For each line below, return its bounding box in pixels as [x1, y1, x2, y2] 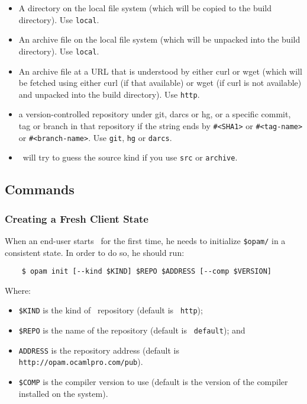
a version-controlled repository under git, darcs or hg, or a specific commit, [18, 108, 291, 120]
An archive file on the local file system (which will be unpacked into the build [18, 33, 300, 46]
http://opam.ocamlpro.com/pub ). [18, 355, 143, 368]
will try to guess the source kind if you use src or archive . [22, 151, 238, 163]
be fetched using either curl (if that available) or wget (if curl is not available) [18, 76, 302, 89]
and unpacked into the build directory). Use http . [18, 88, 200, 100]
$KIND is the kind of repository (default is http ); [18, 304, 203, 316]
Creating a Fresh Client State [5, 211, 148, 226]
